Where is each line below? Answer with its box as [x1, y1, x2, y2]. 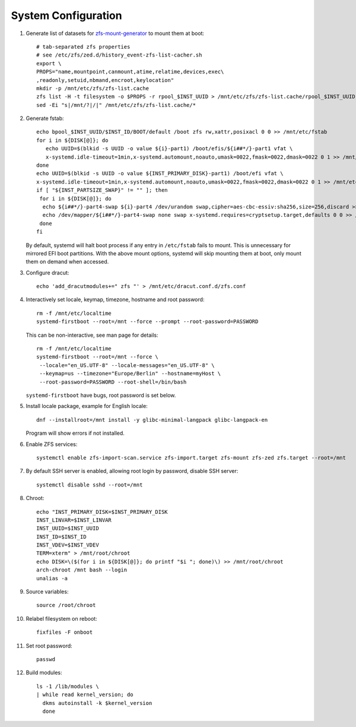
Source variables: [26, 588, 69, 595]
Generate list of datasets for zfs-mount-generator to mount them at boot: [26, 30, 205, 37]
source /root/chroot [36, 602, 96, 609]
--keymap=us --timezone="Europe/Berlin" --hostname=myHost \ [39, 370, 221, 377]
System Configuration [11, 9, 122, 22]
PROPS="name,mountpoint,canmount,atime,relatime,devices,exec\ [36, 68, 224, 75]
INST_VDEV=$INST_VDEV [36, 542, 99, 549]
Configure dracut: [26, 269, 69, 276]
